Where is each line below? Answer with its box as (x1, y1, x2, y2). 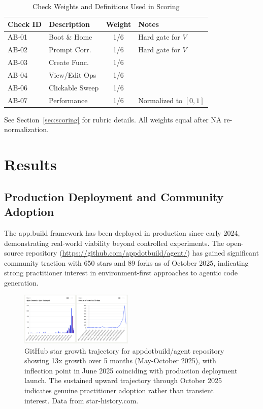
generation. (4, 277, 39, 288)
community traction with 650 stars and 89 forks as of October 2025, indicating (4, 257, 249, 268)
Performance (48, 95, 88, 105)
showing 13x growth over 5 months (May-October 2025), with (24, 355, 216, 366)
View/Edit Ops (48, 69, 96, 80)
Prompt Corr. (48, 44, 91, 55)
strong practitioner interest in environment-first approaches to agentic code (4, 267, 238, 278)
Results (4, 154, 57, 175)
